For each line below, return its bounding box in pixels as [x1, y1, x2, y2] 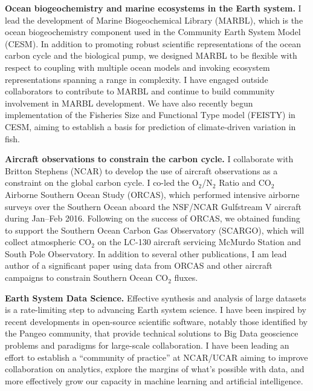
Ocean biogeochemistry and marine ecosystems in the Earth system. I [5, 2, 302, 14]
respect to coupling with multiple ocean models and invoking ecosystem [5, 61, 270, 73]
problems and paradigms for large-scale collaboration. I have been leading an [5, 339, 289, 352]
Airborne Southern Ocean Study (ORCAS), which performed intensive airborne [5, 188, 300, 200]
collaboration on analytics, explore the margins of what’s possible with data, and [5, 363, 305, 375]
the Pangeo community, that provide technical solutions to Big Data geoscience [5, 327, 298, 340]
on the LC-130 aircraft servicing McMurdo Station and [97, 235, 302, 248]
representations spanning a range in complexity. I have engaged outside [5, 73, 268, 85]
